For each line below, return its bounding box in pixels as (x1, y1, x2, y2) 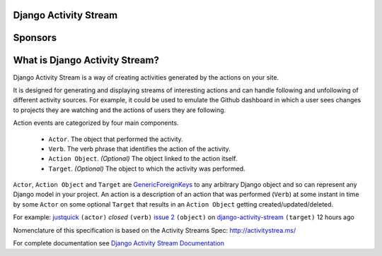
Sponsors (13, 32, 57, 44)
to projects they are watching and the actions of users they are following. (13, 106, 226, 114)
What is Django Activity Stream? (13, 54, 159, 66)
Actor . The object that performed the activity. (48, 135, 183, 143)
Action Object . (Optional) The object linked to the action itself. (48, 154, 238, 163)
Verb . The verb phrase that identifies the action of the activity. (48, 145, 231, 153)
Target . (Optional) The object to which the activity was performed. (48, 164, 245, 173)
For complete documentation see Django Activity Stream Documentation (13, 239, 224, 248)
